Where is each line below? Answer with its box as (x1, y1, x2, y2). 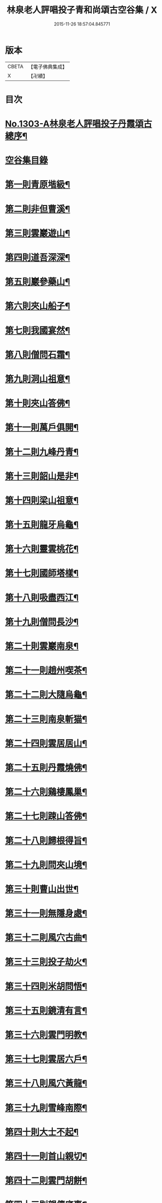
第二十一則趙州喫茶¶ (5, 665, 87, 676)
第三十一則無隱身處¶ (5, 908, 87, 919)
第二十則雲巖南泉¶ (5, 641, 79, 652)
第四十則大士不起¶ (5, 1126, 79, 1138)
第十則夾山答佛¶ (5, 398, 70, 409)
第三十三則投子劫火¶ (5, 957, 87, 967)
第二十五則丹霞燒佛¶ (5, 762, 87, 773)
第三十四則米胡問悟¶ (5, 981, 87, 992)
